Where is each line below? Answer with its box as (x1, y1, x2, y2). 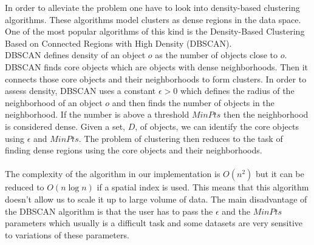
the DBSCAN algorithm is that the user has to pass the (5, 204, 213, 217)
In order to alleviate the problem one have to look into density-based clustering (5, 1, 300, 13)
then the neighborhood (224, 108, 309, 121)
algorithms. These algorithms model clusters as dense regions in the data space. (5, 13, 301, 25)
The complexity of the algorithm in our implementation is (5, 167, 220, 180)
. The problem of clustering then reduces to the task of (78, 132, 283, 144)
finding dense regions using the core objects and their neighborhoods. (5, 144, 262, 156)
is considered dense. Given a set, (5, 119, 125, 132)
